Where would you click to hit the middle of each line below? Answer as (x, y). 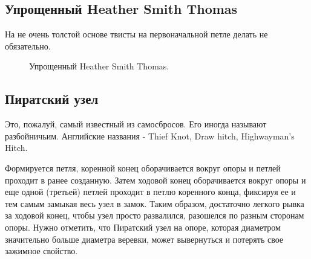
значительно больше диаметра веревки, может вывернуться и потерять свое (144, 239)
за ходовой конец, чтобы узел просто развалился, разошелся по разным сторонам (155, 215)
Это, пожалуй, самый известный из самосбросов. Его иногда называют (136, 124)
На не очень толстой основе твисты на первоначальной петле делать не (136, 34)
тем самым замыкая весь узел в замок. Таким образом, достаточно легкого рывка (155, 203)
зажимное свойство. (41, 251)
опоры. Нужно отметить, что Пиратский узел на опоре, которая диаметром (143, 227)
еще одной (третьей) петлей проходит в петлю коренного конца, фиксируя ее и (150, 192)
